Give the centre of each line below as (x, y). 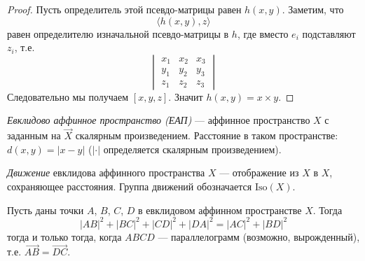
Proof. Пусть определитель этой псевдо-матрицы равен (124, 9)
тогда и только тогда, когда (64, 236)
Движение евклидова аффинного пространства (106, 172)
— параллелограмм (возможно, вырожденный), (259, 236)
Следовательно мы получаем (68, 96)
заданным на (34, 135)
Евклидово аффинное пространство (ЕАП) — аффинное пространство (159, 120)
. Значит (186, 96)
